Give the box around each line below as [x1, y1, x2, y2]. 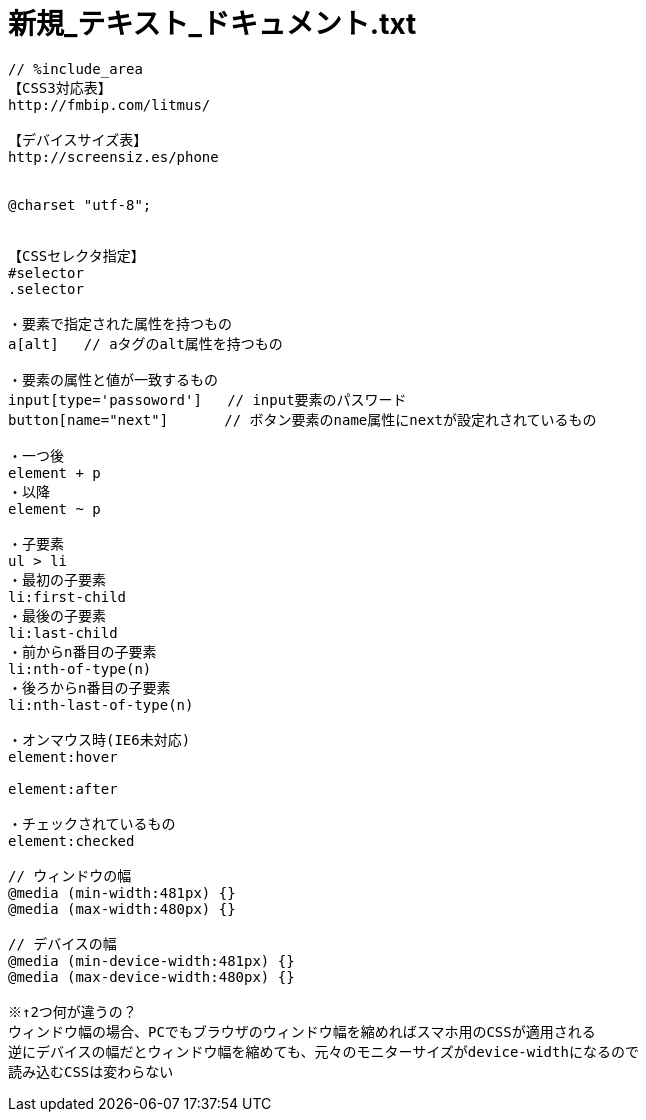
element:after [8, 780, 118, 797]
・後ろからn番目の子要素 [8, 679, 171, 696]
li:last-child [8, 624, 118, 641]
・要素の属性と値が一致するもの [8, 371, 218, 388]
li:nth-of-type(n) [8, 660, 152, 677]
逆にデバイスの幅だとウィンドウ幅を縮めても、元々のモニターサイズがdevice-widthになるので [8, 1043, 639, 1060]
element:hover [8, 748, 118, 765]
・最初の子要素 [8, 571, 106, 588]
